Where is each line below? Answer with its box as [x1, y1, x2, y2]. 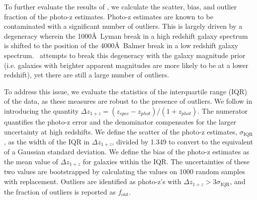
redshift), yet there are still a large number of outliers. [4, 69, 170, 80]
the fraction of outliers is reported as [4, 186, 116, 197]
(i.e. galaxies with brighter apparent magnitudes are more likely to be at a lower [4, 60, 249, 70]
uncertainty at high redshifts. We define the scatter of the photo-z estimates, [4, 126, 238, 136]
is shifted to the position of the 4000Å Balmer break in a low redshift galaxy [4, 40, 239, 51]
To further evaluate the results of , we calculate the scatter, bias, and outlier [4, 1, 237, 11]
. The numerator [197, 105, 248, 116]
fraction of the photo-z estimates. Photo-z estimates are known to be [4, 11, 213, 21]
